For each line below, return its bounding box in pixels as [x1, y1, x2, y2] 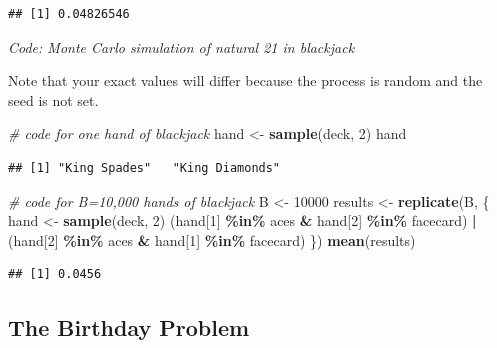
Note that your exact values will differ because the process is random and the [8, 70, 483, 91]
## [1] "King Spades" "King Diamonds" [8, 160, 281, 175]
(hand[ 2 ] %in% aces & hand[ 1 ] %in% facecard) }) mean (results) [8, 229, 416, 250]
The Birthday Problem [8, 312, 250, 343]
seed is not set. [8, 89, 99, 110]
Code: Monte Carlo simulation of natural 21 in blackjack [8, 36, 355, 57]
